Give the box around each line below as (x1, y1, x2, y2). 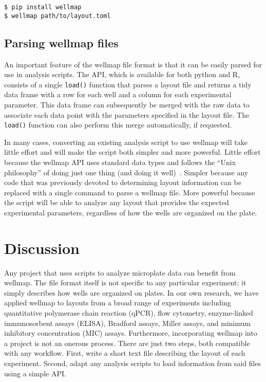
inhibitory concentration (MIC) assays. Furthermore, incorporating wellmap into (4, 328, 257, 338)
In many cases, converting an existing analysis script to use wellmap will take (4, 136, 248, 147)
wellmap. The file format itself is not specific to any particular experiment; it (4, 277, 246, 288)
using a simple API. (4, 368, 66, 378)
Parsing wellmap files (4, 34, 119, 50)
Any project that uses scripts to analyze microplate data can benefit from (4, 267, 236, 278)
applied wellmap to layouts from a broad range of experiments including (4, 297, 231, 308)
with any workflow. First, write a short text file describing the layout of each (4, 348, 245, 358)
